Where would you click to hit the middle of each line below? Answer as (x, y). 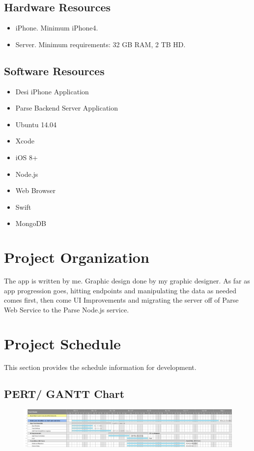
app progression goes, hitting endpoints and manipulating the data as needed (120, 290)
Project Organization (77, 257)
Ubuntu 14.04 (36, 124)
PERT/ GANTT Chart (64, 393)
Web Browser (36, 190)
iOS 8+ (27, 157)
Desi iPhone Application (52, 91)
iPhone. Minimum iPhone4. (57, 28)
